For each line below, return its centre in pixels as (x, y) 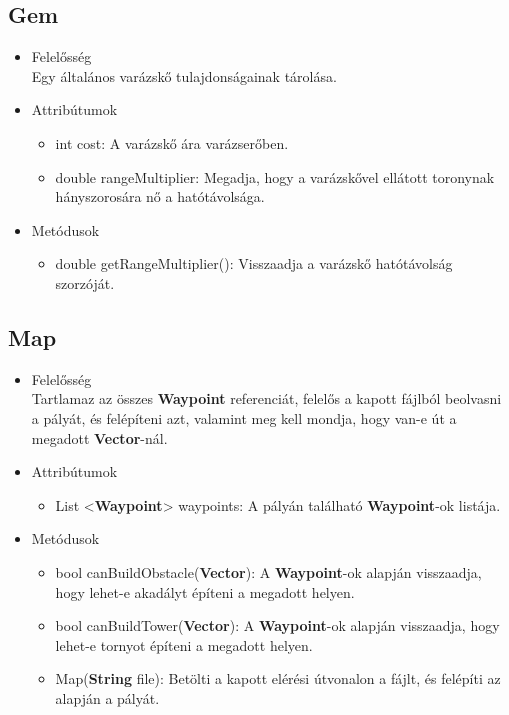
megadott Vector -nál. (99, 437)
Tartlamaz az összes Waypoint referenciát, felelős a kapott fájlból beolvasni (266, 398)
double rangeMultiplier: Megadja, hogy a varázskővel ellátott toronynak (275, 176)
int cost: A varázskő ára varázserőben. (172, 142)
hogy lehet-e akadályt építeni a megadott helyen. (205, 591)
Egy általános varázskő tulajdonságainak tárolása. (184, 75)
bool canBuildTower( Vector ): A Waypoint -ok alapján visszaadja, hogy (277, 625)
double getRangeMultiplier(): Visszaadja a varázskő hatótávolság (254, 263)
